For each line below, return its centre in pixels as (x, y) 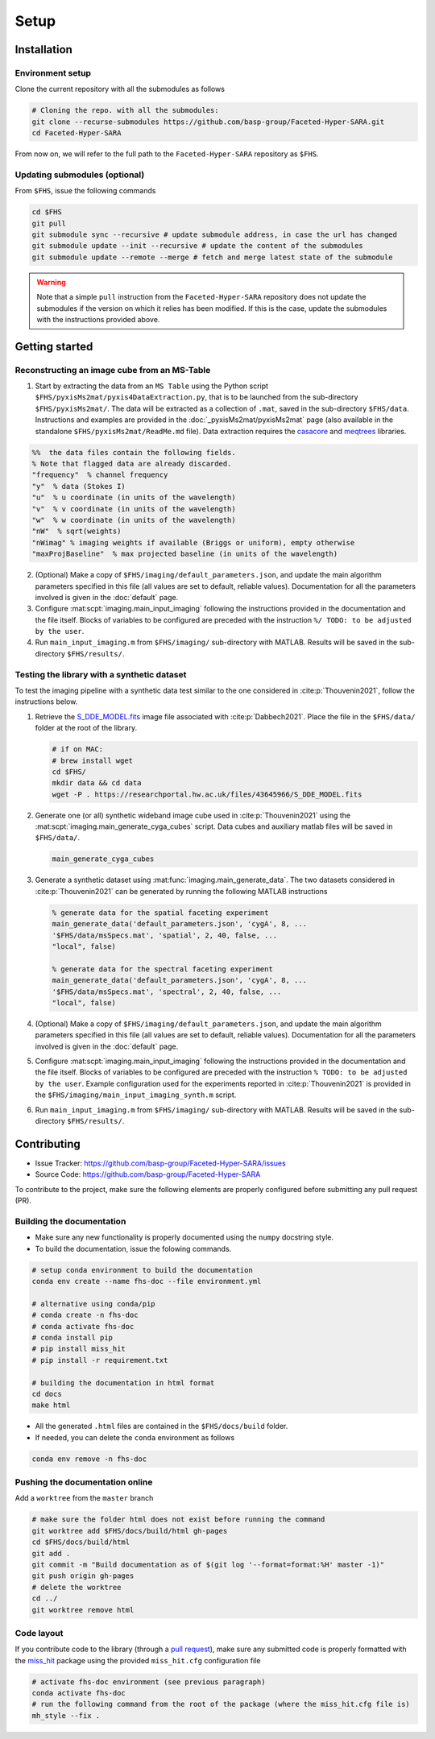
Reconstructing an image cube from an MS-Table (113, 370)
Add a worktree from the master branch (84, 1498)
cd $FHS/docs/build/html (81, 1542)
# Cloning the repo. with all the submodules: (125, 110)
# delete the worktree (77, 1587)
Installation (43, 50)
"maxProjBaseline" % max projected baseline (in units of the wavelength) (185, 554)
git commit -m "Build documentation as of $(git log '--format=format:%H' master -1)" (208, 1564)
